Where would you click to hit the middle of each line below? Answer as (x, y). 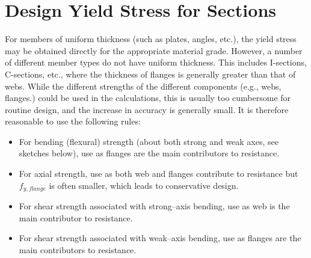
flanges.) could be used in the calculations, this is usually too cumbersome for (148, 98)
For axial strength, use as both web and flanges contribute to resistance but (159, 174)
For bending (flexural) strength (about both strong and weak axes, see (149, 141)
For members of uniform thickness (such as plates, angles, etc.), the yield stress (151, 39)
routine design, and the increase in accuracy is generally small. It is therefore (147, 109)
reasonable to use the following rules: (73, 121)
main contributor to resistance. (76, 217)
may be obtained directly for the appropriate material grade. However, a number (154, 50)
